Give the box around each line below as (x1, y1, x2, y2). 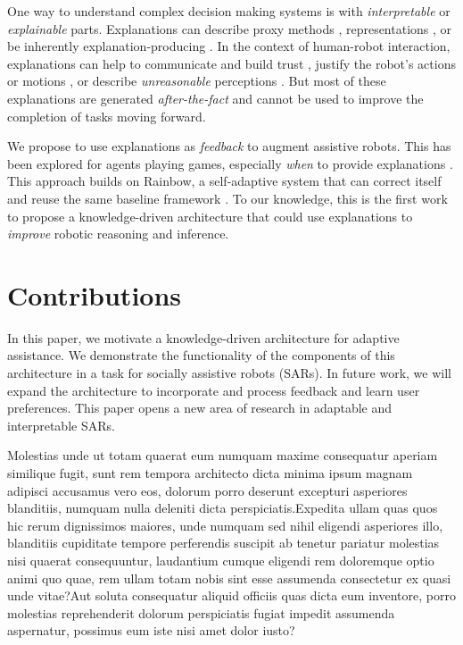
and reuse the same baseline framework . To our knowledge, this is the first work (7, 188, 448, 207)
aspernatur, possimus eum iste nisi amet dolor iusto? (7, 621, 295, 640)
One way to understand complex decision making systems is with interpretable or (7, 2, 451, 20)
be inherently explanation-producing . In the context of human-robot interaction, (7, 37, 451, 55)
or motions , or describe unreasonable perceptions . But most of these (7, 71, 386, 90)
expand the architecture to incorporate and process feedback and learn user (7, 381, 420, 399)
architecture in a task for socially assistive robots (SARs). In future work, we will (7, 364, 451, 382)
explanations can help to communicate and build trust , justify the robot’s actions (7, 54, 456, 72)
